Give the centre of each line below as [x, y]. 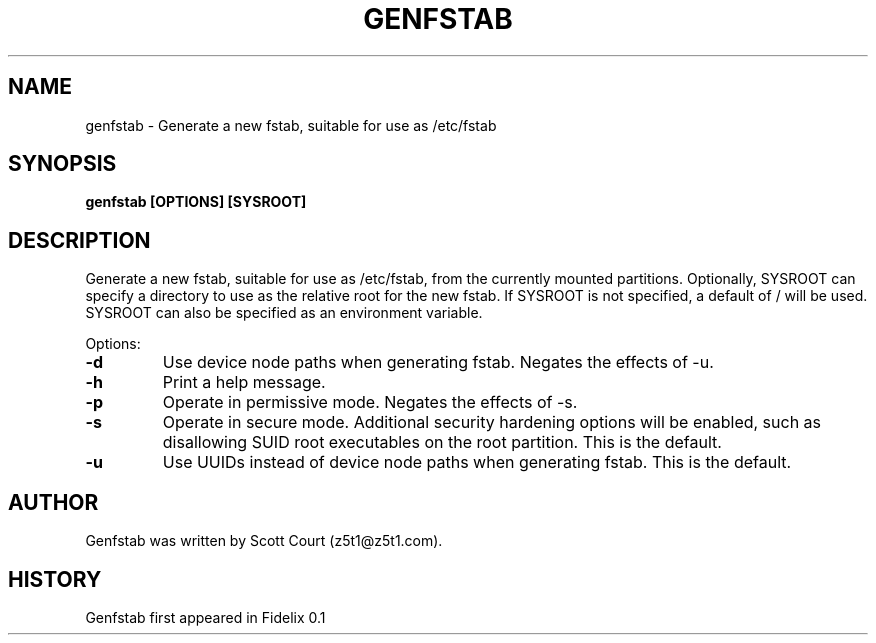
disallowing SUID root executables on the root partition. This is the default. [442, 442]
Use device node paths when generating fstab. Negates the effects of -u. [438, 362]
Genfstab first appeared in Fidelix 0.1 [205, 617]
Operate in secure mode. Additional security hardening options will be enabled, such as [492, 422]
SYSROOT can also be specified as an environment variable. [284, 313]
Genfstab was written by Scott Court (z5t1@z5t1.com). [264, 541]
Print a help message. [244, 382]
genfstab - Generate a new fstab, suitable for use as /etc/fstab [291, 125]
